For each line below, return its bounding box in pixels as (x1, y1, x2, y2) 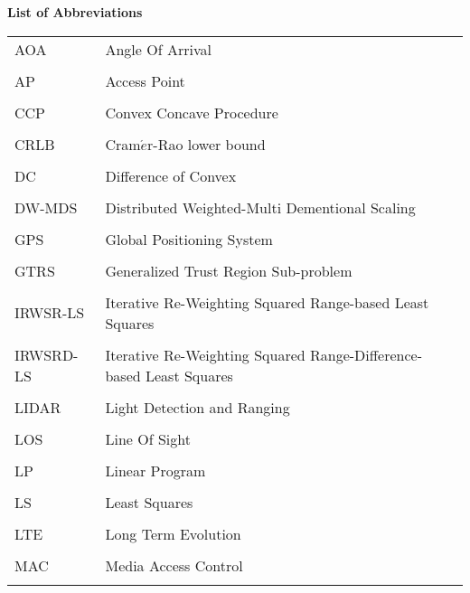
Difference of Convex (105, 165, 237, 186)
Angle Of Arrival (105, 38, 211, 60)
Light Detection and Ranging (105, 396, 290, 418)
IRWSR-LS (14, 302, 85, 324)
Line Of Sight (105, 428, 191, 449)
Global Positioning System (105, 228, 273, 249)
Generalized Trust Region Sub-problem (105, 259, 352, 281)
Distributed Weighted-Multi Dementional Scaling (105, 196, 416, 218)
